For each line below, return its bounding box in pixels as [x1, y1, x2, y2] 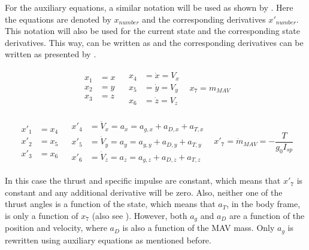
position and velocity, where [5, 221, 107, 234]
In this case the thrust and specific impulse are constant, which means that [5, 174, 281, 187]
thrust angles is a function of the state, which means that [5, 197, 216, 210]
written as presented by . [5, 48, 96, 60]
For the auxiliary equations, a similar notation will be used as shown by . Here [5, 1, 293, 13]
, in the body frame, [226, 197, 301, 210]
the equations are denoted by [5, 13, 111, 25]
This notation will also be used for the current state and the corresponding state [5, 24, 300, 37]
